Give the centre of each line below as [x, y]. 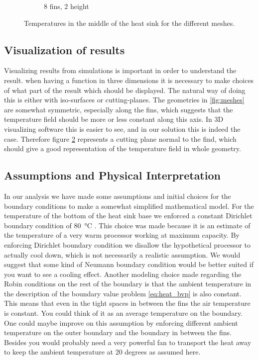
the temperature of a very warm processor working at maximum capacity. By [122, 235]
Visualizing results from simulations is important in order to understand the [120, 70]
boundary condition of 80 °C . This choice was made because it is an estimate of [127, 225]
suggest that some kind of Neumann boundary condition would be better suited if [129, 264]
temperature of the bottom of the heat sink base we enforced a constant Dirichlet [128, 216]
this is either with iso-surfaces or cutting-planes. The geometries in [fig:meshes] [124, 100]
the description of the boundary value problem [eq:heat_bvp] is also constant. [123, 293]
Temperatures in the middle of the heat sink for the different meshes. [129, 23]
